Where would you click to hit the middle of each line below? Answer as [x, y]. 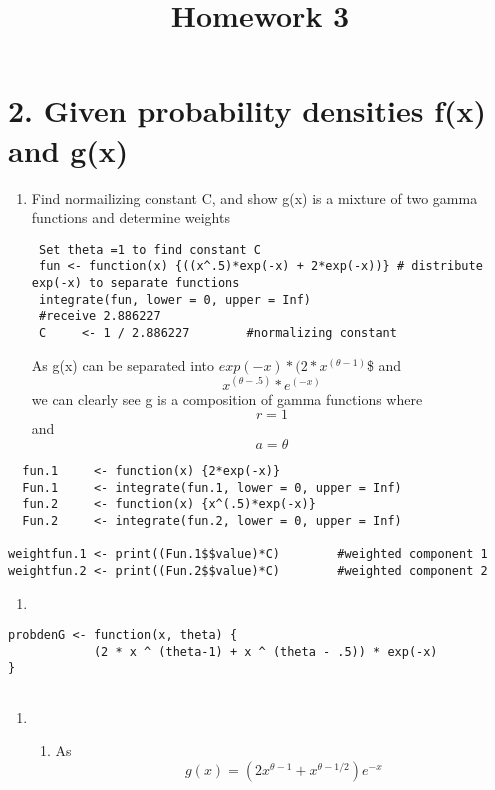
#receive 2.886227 [99, 316]
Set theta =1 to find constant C [149, 249]
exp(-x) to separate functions [135, 283]
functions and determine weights [130, 217]
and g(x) [68, 149]
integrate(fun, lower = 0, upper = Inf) [175, 299]
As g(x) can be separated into [122, 364]
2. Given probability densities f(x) [247, 110]
